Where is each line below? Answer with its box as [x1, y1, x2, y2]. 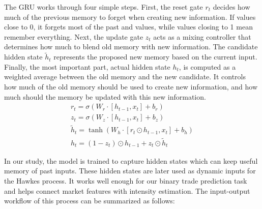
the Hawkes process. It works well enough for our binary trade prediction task [4, 175, 247, 186]
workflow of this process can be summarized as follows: [4, 195, 175, 206]
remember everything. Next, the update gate [4, 31, 143, 42]
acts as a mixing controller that [153, 31, 251, 42]
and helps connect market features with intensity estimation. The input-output [4, 185, 250, 196]
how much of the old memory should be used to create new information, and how [4, 81, 258, 92]
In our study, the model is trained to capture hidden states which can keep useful [4, 155, 258, 166]
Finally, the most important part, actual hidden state [4, 61, 170, 72]
